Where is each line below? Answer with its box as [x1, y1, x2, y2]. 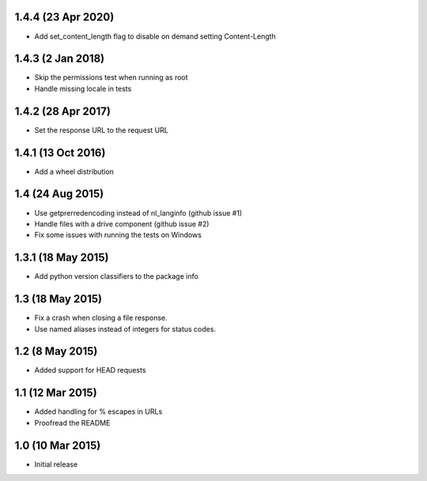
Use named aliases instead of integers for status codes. [34, 324, 217, 333]
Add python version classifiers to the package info [34, 272, 199, 281]
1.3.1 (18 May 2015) [14, 251, 109, 265]
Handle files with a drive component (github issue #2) [34, 219, 210, 228]
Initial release [34, 459, 78, 469]
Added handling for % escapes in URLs [34, 407, 163, 416]
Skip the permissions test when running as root [34, 73, 189, 82]
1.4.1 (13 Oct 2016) [14, 146, 106, 160]
